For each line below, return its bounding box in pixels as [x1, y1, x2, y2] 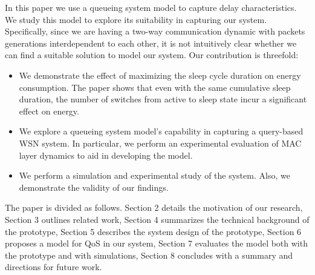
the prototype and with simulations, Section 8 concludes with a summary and [5, 248, 293, 261]
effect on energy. [19, 104, 79, 117]
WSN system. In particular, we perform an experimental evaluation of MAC [19, 136, 302, 149]
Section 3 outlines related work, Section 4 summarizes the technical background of [5, 213, 310, 225]
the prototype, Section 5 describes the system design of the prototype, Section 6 [5, 225, 302, 237]
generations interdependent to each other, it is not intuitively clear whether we [5, 36, 297, 49]
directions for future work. [5, 260, 102, 273]
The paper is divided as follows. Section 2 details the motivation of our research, [5, 201, 303, 214]
